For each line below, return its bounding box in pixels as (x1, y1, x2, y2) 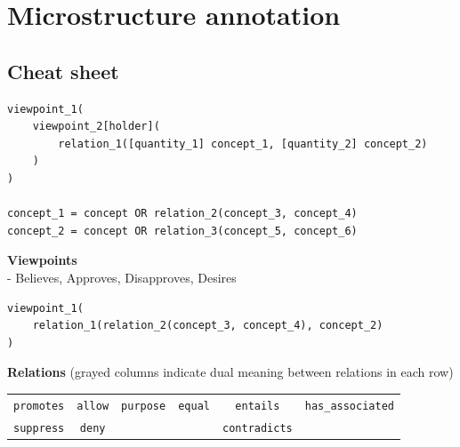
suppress (13, 421, 65, 435)
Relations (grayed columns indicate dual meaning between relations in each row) (7, 363, 454, 381)
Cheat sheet (7, 57, 119, 84)
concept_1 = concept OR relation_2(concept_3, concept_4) (7, 207, 358, 220)
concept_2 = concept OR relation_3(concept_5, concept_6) (7, 224, 358, 237)
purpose (121, 399, 166, 412)
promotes (13, 399, 65, 412)
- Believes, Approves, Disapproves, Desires (7, 267, 237, 286)
